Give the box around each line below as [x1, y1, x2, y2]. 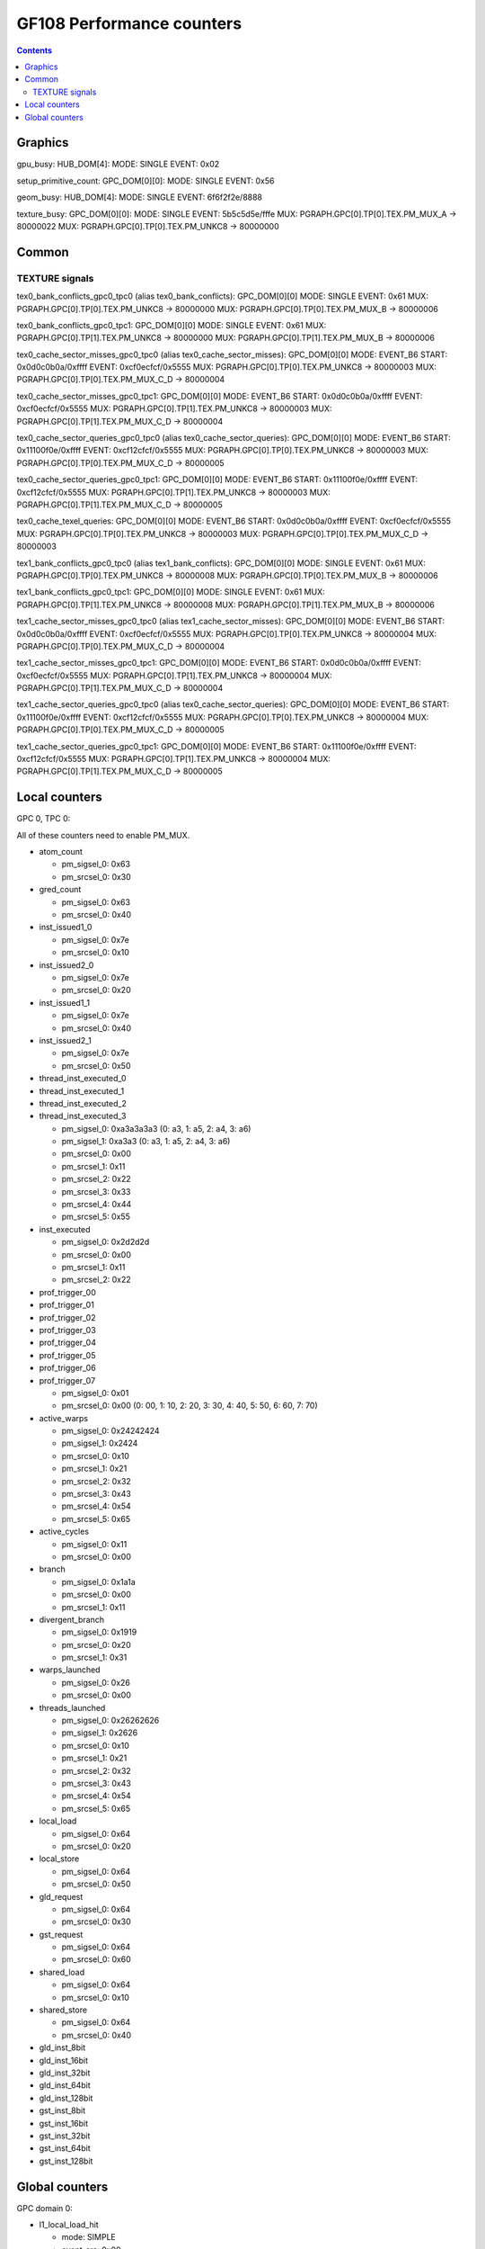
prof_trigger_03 [39, 1324, 96, 1335]
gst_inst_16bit [39, 2118, 89, 2128]
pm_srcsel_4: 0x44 [61, 1199, 132, 1210]
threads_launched [39, 1702, 106, 1713]
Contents [16, 45, 53, 56]
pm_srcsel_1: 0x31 [61, 1652, 128, 1663]
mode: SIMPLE [61, 2232, 117, 2243]
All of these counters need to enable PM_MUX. [16, 829, 190, 840]
